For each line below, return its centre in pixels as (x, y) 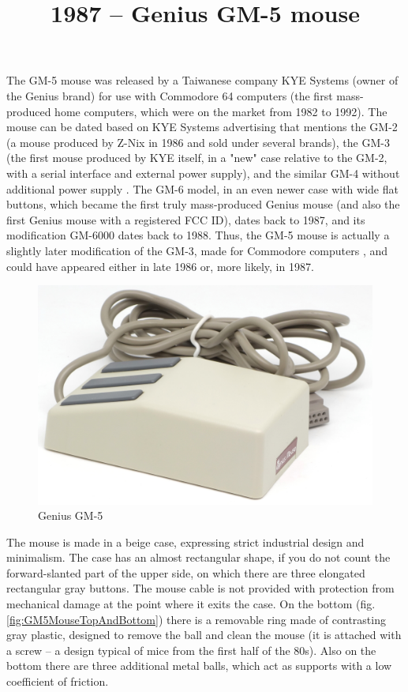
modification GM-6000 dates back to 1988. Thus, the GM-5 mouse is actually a (198, 235)
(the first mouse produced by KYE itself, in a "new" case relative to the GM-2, (197, 158)
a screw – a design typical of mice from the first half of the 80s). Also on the (191, 650)
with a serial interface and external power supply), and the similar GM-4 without (203, 173)
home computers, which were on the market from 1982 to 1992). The (221, 111)
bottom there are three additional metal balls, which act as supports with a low (199, 666)
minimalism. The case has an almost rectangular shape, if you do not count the (198, 557)
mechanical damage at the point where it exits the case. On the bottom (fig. (191, 604)
